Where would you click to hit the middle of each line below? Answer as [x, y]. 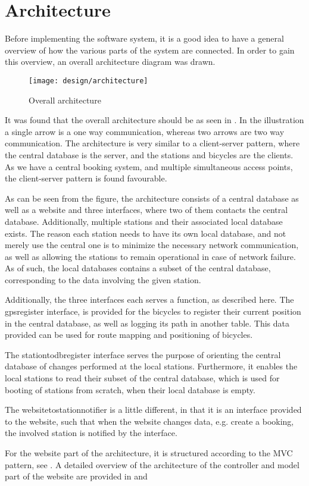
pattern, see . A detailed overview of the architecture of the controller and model [152, 464]
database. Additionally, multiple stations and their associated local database [144, 221]
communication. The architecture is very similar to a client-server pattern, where [152, 143]
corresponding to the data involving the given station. [103, 279]
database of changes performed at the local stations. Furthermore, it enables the [151, 366]
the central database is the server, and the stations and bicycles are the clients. [149, 154]
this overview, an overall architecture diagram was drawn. [110, 62]
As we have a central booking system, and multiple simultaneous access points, [149, 166]
